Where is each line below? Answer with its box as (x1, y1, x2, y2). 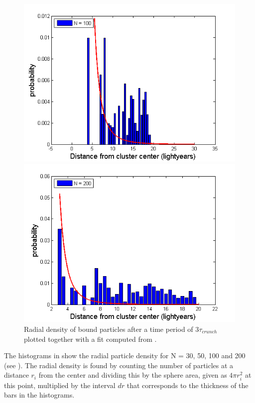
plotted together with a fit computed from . (24, 333, 157, 344)
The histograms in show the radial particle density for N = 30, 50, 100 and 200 (4, 350, 246, 361)
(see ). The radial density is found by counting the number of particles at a (4, 360, 234, 370)
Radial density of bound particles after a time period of (24, 324, 193, 334)
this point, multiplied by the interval (4, 380, 116, 390)
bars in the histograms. (4, 390, 75, 400)
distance (4, 370, 29, 380)
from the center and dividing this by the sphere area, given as (38, 370, 227, 380)
